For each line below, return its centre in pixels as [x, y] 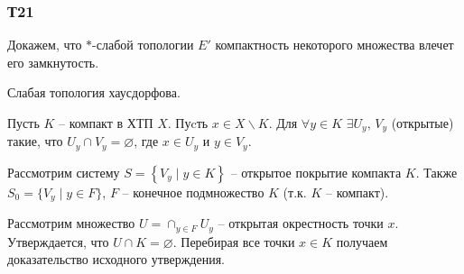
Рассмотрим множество [71, 223]
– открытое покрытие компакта [316, 172]
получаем [362, 241]
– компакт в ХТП [106, 123]
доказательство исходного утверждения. [116, 259]
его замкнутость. [53, 62]
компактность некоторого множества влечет [334, 45]
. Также [436, 172]
